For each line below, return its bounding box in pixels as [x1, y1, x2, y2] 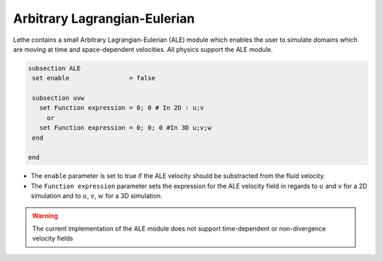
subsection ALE [28, 64, 81, 72]
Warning [32, 211, 58, 220]
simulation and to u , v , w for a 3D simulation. [30, 191, 162, 200]
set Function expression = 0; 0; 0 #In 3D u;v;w [39, 124, 212, 132]
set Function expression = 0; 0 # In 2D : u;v [39, 104, 204, 112]
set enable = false [32, 74, 156, 82]
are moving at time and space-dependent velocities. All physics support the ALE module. [13, 45, 273, 53]
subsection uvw [32, 94, 85, 102]
